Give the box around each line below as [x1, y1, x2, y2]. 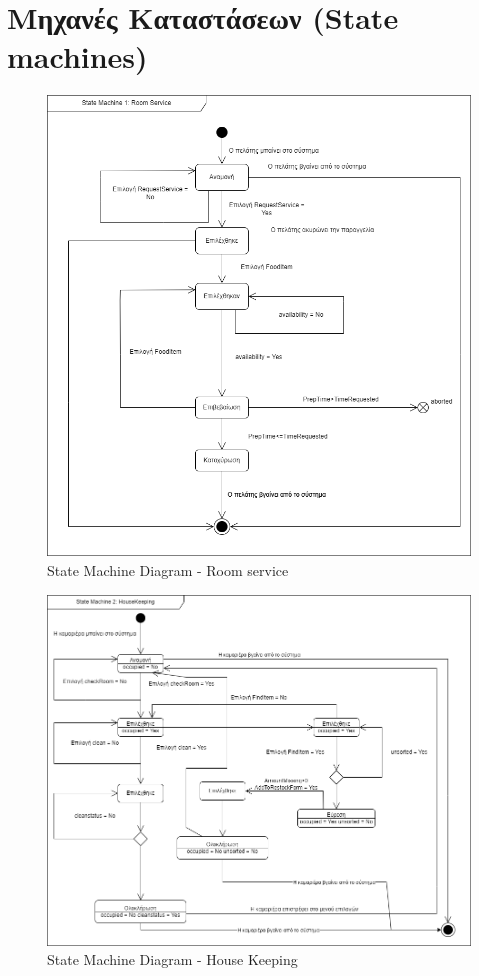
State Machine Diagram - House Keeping [47, 949, 298, 970]
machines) [7, 36, 148, 77]
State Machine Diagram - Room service [47, 559, 289, 580]
